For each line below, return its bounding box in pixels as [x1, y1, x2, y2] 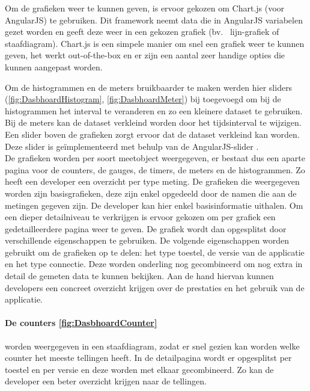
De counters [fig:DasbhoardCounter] [5, 316, 157, 329]
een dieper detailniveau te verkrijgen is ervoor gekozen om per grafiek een [5, 211, 276, 223]
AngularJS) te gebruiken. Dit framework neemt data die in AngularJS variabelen [5, 13, 303, 26]
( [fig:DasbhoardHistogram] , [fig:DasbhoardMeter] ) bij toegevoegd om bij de [5, 93, 281, 105]
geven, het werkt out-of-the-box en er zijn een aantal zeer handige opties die [5, 49, 285, 61]
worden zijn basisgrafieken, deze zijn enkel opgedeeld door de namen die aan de [5, 186, 297, 199]
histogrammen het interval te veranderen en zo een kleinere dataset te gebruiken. [5, 104, 303, 117]
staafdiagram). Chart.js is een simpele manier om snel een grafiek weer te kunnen [5, 37, 305, 49]
